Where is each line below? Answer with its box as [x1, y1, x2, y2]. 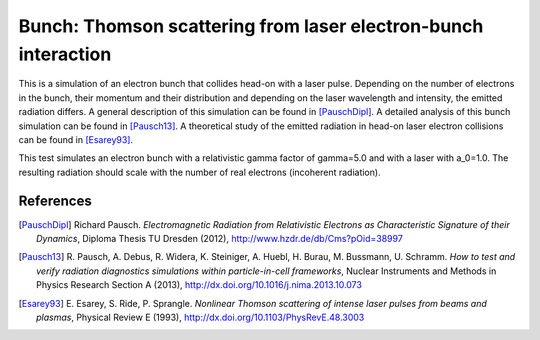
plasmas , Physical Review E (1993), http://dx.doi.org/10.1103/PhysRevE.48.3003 [36, 311, 365, 323]
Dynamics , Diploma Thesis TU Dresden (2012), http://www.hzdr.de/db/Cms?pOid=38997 [36, 232, 404, 244]
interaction [18, 43, 112, 65]
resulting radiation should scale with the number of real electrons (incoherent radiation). [18, 166, 381, 178]
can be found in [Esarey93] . [18, 133, 134, 145]
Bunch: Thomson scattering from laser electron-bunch [18, 15, 484, 37]
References [18, 192, 92, 209]
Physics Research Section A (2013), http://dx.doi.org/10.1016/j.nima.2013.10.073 [36, 279, 362, 291]
